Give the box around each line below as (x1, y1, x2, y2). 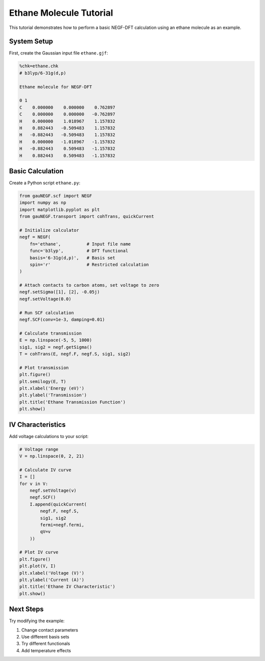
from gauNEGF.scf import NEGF (19, 193, 92, 198)
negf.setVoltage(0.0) (19, 296, 72, 302)
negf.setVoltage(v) (29, 488, 77, 493)
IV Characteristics (9, 420, 66, 429)
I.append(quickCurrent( (29, 501, 87, 507)
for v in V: (19, 481, 49, 486)
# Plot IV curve (19, 550, 59, 555)
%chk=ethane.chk (19, 63, 59, 69)
